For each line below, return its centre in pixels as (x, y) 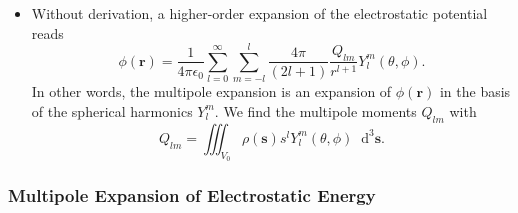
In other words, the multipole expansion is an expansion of (211, 91)
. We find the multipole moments (315, 110)
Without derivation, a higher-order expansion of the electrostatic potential (259, 13)
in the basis (475, 91)
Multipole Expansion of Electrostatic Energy (192, 194)
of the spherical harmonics (112, 110)
